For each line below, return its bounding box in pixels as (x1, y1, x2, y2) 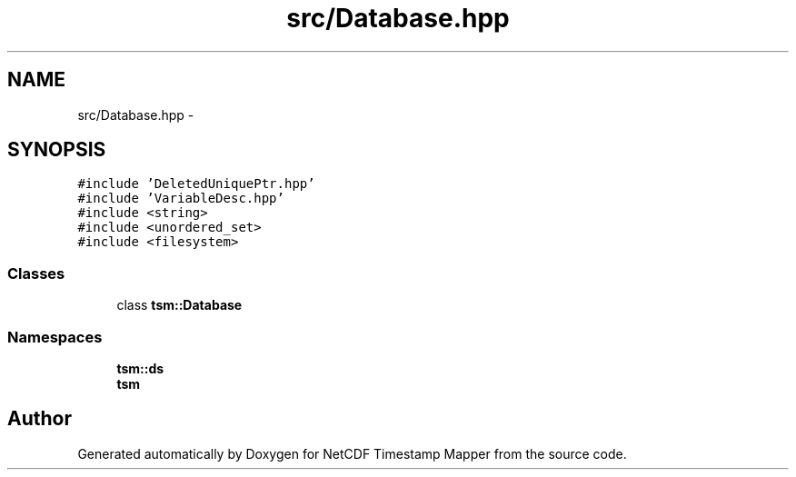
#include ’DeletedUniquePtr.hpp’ (77, 176, 315, 192)
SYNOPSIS (7, 138, 106, 162)
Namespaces (7, 327, 103, 346)
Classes (7, 263, 65, 283)
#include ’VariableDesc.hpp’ (77, 191, 284, 206)
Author (7, 407, 72, 431)
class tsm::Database (116, 297, 243, 313)
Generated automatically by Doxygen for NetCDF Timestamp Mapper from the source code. (77, 445, 627, 462)
